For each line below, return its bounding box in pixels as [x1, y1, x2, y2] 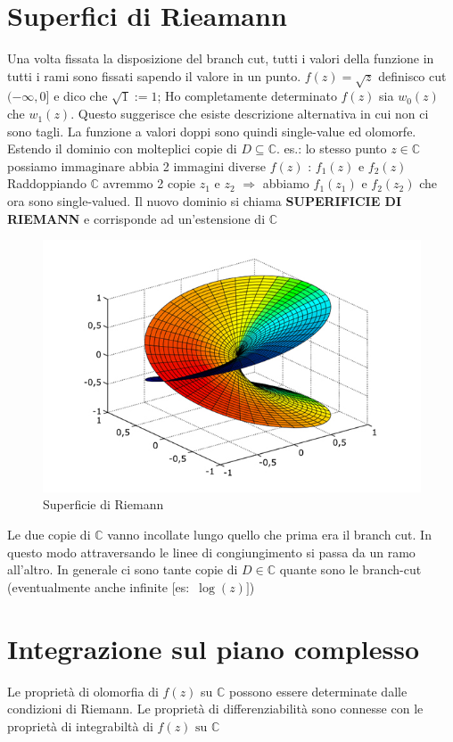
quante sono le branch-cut [279, 560, 422, 579]
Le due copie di [7, 525, 91, 544]
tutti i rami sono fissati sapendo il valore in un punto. [7, 66, 301, 85]
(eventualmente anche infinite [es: [7, 577, 190, 596]
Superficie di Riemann [43, 495, 164, 514]
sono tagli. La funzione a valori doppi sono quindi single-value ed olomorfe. [7, 121, 416, 140]
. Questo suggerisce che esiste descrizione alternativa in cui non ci [70, 104, 429, 123]
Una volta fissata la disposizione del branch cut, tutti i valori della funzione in [7, 49, 434, 68]
